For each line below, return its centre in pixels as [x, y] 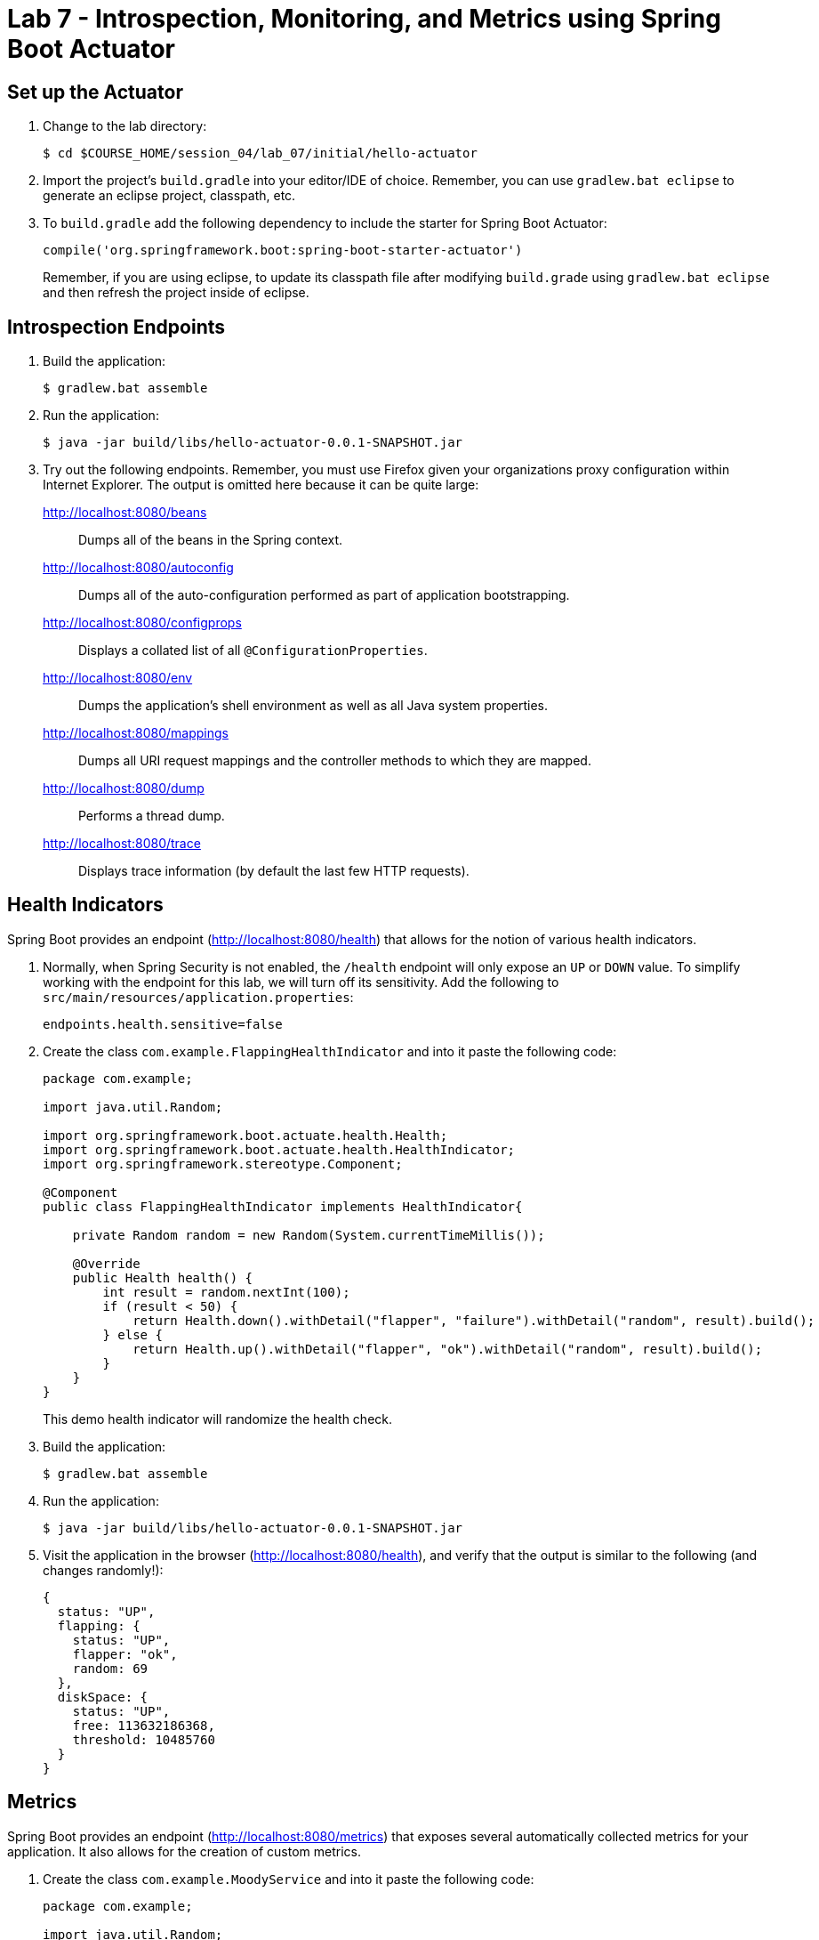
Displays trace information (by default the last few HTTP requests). [274, 871]
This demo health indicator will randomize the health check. [218, 1419]
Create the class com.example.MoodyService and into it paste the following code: [289, 1879]
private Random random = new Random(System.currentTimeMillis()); [309, 1235]
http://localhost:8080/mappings [136, 733]
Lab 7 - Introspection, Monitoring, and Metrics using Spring [364, 19]
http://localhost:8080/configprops [142, 623]
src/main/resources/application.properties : [198, 997]
